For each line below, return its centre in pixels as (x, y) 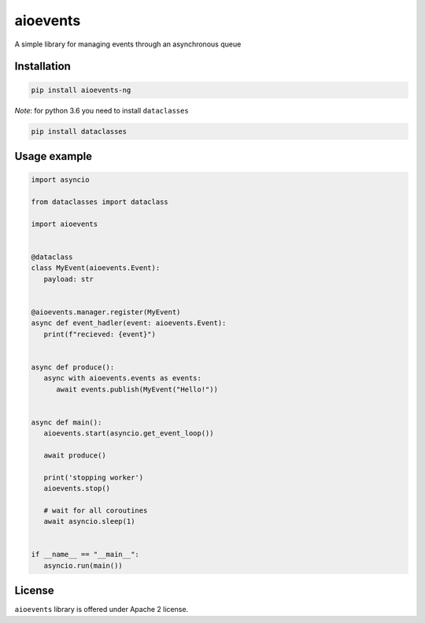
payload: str (69, 279)
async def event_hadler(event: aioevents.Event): (129, 323)
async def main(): (67, 422)
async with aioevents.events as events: (123, 378)
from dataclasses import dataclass (100, 202)
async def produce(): (73, 367)
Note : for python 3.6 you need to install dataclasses (102, 110)
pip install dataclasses (79, 131)
